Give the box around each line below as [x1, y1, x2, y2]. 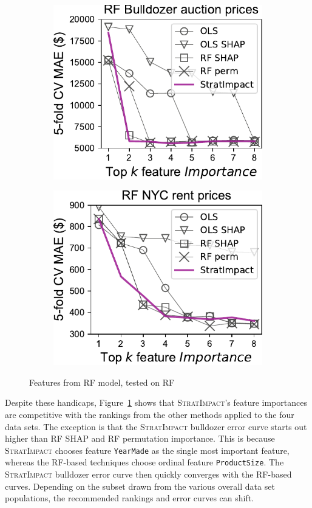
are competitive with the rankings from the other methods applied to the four [5, 408, 294, 420]
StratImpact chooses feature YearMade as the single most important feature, [5, 444, 290, 456]
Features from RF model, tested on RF [29, 375, 175, 388]
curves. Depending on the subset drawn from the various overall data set [5, 479, 275, 492]
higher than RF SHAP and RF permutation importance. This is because [5, 432, 275, 445]
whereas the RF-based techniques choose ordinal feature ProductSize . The [5, 456, 284, 468]
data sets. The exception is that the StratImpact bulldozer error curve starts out [5, 420, 307, 433]
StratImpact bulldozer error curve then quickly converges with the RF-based [5, 468, 292, 481]
